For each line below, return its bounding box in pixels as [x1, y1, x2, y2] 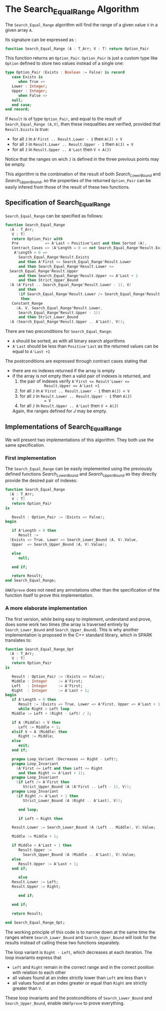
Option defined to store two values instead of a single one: [5, 61, 124, 67]
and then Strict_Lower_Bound [18, 315, 79, 320]
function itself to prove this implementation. [5, 592, 94, 599]
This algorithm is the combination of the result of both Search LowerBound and [5, 171, 161, 178]
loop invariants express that [5, 954, 62, 960]
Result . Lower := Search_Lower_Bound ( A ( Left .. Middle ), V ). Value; [11, 825, 156, 830]
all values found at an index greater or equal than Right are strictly [12, 980, 147, 986]
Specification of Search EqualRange [5, 199, 111, 208]
